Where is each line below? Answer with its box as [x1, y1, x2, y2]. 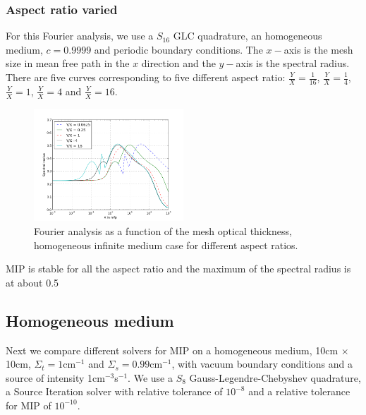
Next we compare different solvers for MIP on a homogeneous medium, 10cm [6, 342, 338, 357]
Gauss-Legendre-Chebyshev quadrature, [189, 370, 361, 385]
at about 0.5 [6, 275, 59, 289]
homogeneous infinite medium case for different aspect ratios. [34, 237, 298, 252]
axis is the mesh [283, 42, 353, 56]
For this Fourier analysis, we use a [6, 28, 154, 43]
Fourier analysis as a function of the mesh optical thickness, [34, 224, 292, 239]
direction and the [141, 56, 216, 71]
